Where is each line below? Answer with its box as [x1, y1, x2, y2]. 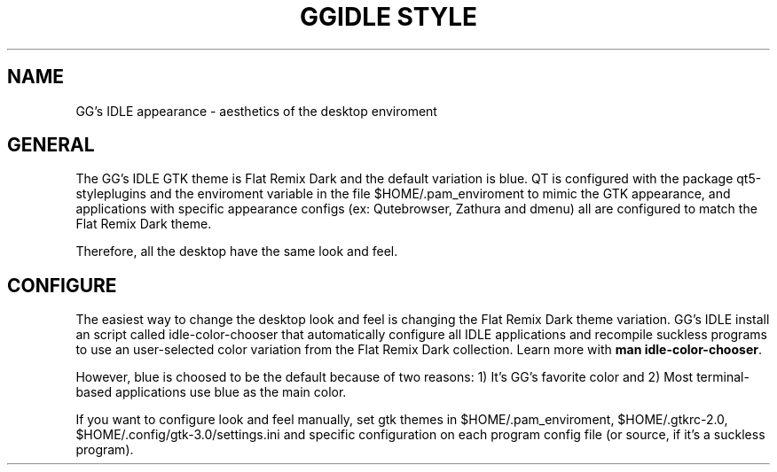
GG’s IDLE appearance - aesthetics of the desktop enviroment [75, 103, 437, 119]
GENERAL [7, 134, 95, 157]
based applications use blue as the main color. [75, 384, 347, 400]
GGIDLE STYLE [300, 2, 477, 32]
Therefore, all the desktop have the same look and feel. [75, 244, 398, 259]
